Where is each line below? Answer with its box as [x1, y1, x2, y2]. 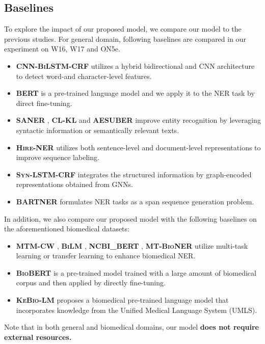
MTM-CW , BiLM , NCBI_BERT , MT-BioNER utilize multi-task [16, 240, 248, 251]
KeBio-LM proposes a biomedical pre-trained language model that [16, 295, 229, 305]
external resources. [4, 331, 72, 342]
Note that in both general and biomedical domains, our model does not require [4, 322, 259, 332]
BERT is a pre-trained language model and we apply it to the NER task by [16, 88, 255, 98]
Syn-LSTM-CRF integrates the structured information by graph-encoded [16, 169, 252, 179]
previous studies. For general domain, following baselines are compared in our [4, 33, 246, 44]
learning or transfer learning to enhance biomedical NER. [16, 250, 196, 261]
